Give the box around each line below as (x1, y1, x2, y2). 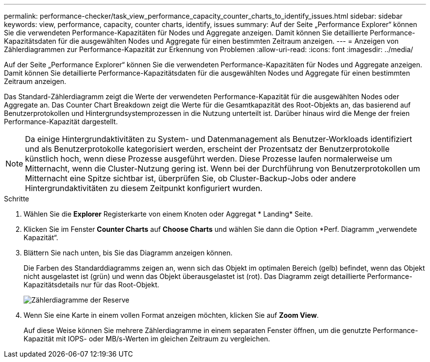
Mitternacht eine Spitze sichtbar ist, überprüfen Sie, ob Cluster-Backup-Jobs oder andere (25, 173, 356, 183)
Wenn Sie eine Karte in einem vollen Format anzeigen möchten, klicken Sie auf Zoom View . (24, 311, 319, 319)
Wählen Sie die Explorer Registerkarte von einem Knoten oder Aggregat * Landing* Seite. (24, 210, 313, 218)
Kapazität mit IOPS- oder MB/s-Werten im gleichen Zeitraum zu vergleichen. (24, 334, 270, 343)
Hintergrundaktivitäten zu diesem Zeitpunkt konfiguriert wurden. (25, 183, 263, 193)
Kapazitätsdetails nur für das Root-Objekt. (24, 280, 160, 289)
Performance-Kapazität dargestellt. (4, 117, 118, 126)
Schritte (4, 195, 29, 203)
